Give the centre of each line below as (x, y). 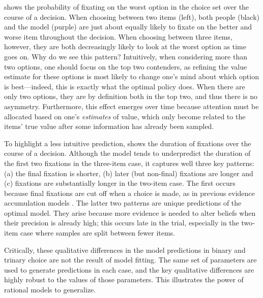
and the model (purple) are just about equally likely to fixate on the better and (128, 27)
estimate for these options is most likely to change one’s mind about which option (131, 76)
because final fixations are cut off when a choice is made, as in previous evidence (129, 193)
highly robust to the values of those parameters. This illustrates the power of (124, 279)
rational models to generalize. (50, 290)
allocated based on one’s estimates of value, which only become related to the (125, 116)
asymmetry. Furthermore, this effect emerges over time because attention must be (131, 106)
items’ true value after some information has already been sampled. (109, 126)
